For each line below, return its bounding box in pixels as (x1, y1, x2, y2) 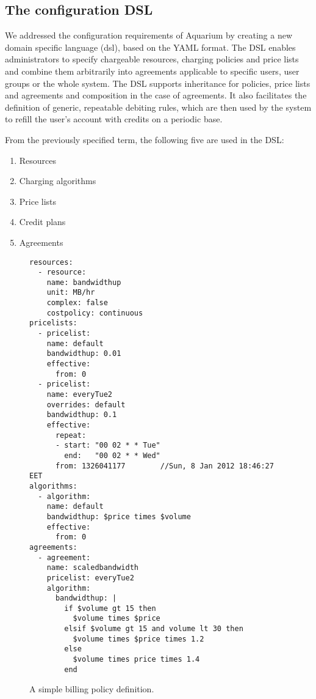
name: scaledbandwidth (46, 563, 138, 572)
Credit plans (19, 215, 66, 228)
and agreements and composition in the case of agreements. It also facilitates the (5, 89, 307, 102)
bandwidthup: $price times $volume (46, 512, 191, 521)
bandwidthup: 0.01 (46, 349, 121, 358)
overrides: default (46, 400, 126, 409)
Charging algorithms (19, 174, 96, 187)
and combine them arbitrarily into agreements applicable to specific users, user (5, 64, 300, 77)
